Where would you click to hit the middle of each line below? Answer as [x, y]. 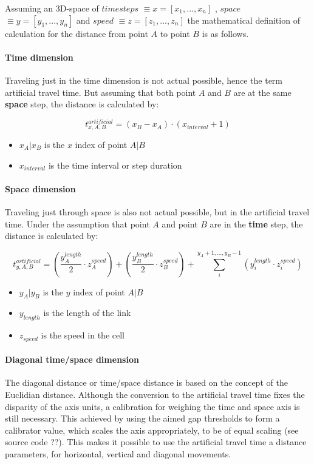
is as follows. [225, 33]
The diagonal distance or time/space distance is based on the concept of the [146, 382]
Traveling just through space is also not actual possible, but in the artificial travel [157, 211]
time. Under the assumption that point [77, 224]
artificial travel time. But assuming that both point [101, 92]
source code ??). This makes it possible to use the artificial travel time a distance [156, 442]
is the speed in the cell [83, 335]
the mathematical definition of [244, 20]
